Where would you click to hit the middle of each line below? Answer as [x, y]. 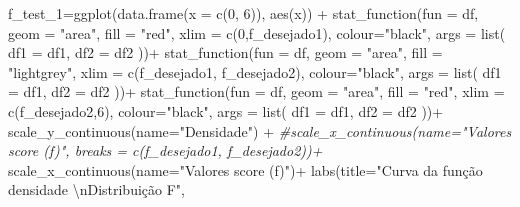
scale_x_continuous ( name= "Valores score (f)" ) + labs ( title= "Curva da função [245, 169]
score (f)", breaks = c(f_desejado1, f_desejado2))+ [165, 150]
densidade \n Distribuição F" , [96, 189]
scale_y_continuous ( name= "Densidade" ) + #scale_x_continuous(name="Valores [260, 130]
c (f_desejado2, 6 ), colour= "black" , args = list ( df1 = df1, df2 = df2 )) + [226, 110]
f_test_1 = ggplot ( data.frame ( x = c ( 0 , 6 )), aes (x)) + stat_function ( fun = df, [243, 13]
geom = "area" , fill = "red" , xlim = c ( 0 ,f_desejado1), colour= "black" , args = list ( [257, 32]
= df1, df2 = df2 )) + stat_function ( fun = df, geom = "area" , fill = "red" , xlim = [256, 91]
